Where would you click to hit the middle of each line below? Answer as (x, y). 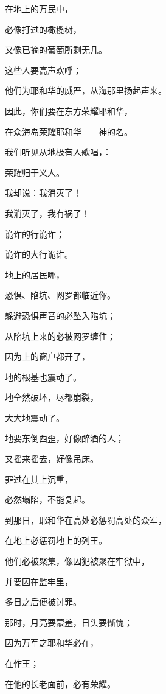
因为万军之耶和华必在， (52, 643)
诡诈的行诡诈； (35, 233)
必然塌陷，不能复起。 (47, 499)
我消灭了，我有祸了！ (47, 213)
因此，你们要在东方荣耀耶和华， (69, 110)
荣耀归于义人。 (35, 172)
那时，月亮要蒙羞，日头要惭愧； (69, 622)
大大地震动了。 (35, 417)
